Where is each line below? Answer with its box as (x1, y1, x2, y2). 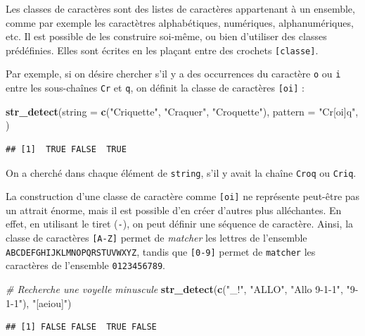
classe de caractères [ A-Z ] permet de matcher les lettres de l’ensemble (6, 230, 307, 245)
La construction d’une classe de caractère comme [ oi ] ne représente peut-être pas (6, 189, 360, 204)
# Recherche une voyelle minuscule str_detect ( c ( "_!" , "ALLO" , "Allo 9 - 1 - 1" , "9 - (6, 282, 359, 297)
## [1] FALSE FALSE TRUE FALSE (6, 322, 157, 332)
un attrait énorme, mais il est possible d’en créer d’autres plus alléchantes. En (6, 202, 342, 217)
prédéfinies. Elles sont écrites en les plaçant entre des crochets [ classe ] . (6, 42, 319, 57)
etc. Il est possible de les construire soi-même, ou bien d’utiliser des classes (6, 29, 327, 44)
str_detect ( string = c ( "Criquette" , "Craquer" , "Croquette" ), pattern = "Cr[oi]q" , (6, 104, 359, 118)
